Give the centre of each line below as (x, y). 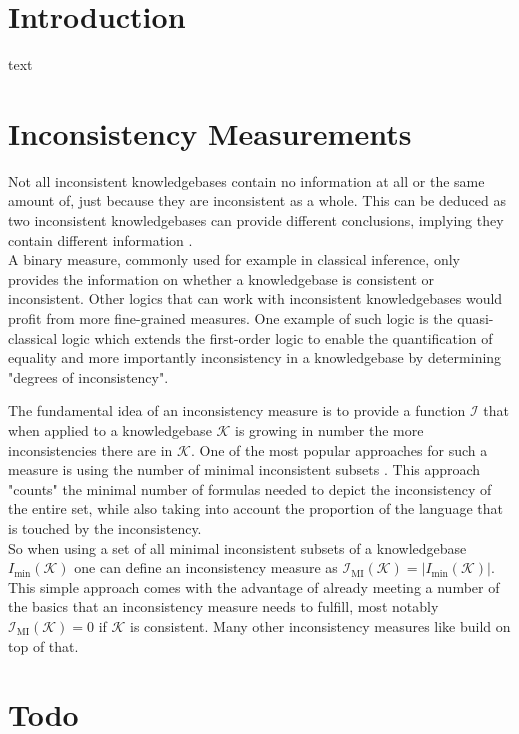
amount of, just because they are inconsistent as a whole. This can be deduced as (257, 200)
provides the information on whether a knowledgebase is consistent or (221, 278)
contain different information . (100, 239)
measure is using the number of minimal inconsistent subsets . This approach (244, 469)
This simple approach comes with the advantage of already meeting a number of (254, 586)
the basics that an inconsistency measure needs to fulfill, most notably (223, 606)
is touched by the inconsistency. (105, 527)
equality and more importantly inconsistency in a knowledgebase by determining (255, 357)
